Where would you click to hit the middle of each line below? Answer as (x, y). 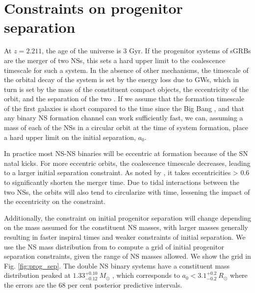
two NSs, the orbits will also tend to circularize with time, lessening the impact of (127, 192)
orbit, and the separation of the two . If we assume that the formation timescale (124, 99)
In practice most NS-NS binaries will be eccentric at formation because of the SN (126, 153)
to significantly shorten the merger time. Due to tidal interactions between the (122, 182)
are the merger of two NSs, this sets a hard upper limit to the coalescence (115, 60)
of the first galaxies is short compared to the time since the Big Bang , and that (124, 108)
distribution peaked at (37, 275)
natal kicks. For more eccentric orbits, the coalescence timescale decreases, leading (127, 163)
